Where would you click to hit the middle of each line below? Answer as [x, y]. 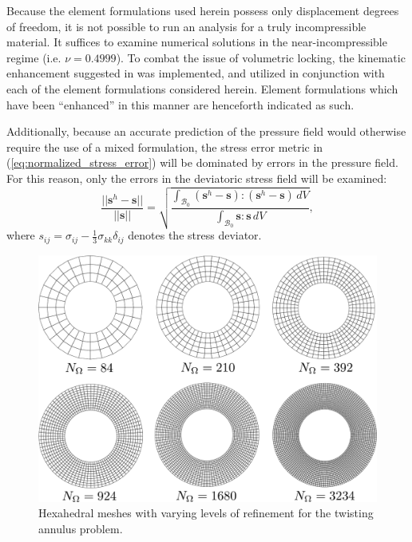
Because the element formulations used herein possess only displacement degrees [203, 10]
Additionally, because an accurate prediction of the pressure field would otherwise [206, 131]
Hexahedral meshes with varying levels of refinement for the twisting [206, 513]
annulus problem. [81, 529]
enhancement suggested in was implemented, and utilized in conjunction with [196, 73]
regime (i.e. [34, 57]
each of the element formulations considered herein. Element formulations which [202, 88]
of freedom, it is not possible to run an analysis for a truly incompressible [186, 26]
